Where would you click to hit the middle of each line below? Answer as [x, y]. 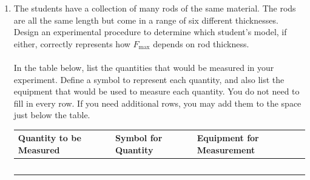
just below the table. [52, 115]
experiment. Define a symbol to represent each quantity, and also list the [149, 79]
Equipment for [228, 138]
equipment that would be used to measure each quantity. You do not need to [157, 91]
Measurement [226, 150]
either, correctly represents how [72, 43]
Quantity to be [49, 138]
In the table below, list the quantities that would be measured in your [144, 67]
